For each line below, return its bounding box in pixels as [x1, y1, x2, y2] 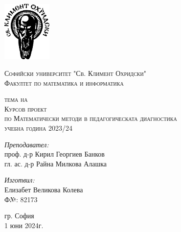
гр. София [4, 210, 34, 221]
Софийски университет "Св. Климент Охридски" [4, 68, 146, 78]
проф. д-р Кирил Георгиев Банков [4, 149, 105, 159]
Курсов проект [4, 103, 47, 114]
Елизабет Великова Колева [4, 184, 83, 194]
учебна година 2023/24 [4, 122, 72, 133]
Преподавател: [4, 139, 49, 149]
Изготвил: [4, 175, 35, 185]
